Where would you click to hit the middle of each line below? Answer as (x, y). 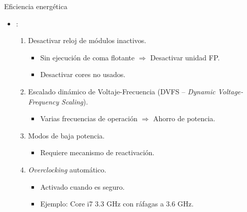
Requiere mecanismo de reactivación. (97, 152)
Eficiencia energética (36, 6)
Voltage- (231, 91)
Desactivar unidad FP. (185, 57)
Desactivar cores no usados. (83, 74)
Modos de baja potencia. (66, 135)
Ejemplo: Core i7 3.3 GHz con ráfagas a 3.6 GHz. (117, 204)
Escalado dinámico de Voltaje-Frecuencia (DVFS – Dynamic (122, 91)
